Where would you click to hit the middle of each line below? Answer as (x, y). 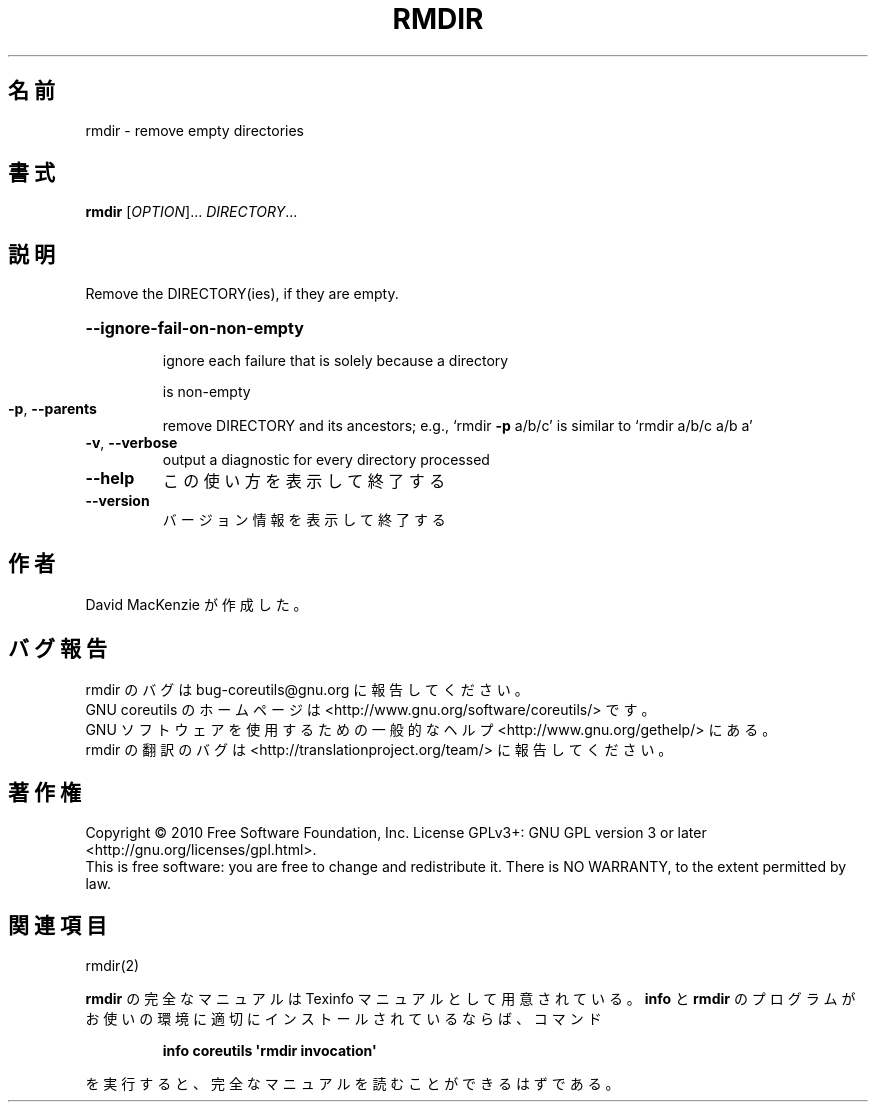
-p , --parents (52, 409)
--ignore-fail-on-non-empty (194, 328)
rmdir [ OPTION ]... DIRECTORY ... (191, 212)
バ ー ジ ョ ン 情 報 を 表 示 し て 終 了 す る (304, 520)
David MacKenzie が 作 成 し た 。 (196, 605)
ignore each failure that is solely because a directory (335, 361)
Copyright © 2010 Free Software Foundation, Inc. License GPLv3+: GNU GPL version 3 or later (396, 832)
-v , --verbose (131, 443)
